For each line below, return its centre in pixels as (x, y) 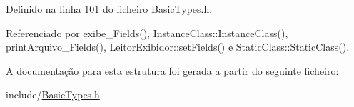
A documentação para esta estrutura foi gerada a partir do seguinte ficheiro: (172, 70)
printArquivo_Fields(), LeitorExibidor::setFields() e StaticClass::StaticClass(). (178, 47)
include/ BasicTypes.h (53, 95)
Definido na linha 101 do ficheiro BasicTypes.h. (109, 9)
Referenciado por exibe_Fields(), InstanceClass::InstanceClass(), (147, 32)
